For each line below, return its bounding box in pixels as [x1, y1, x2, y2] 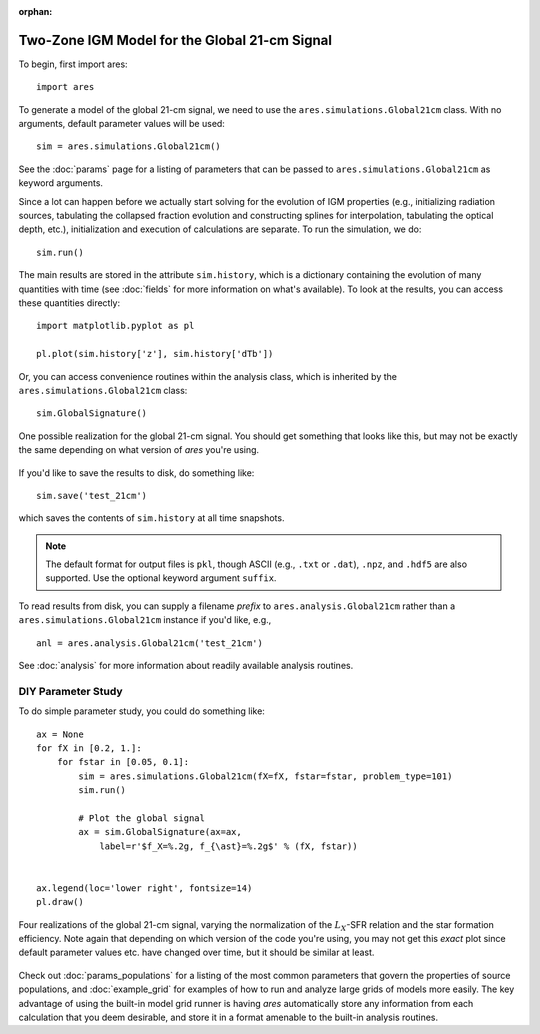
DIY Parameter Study [18, 684, 124, 698]
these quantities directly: [18, 296, 121, 309]
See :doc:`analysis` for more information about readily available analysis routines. [18, 660, 354, 672]
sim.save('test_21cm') [36, 490, 148, 501]
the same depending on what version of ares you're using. [18, 444, 260, 456]
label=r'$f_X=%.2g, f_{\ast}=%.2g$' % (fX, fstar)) [99, 840, 359, 852]
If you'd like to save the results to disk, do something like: [18, 466, 255, 479]
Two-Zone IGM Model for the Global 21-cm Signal [18, 31, 332, 49]
